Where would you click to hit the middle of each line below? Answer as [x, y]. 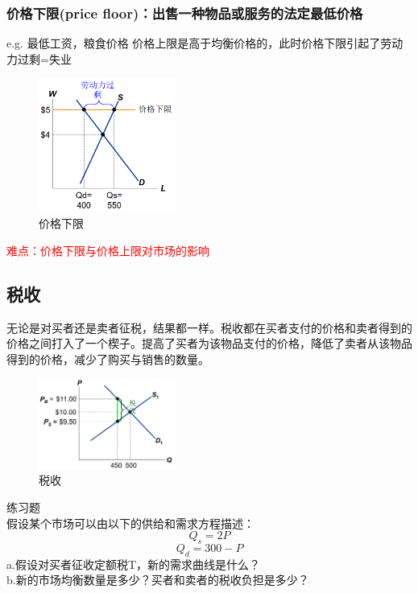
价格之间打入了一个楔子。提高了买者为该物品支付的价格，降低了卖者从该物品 [209, 343]
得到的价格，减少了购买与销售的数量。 [108, 358]
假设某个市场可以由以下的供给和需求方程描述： [130, 523]
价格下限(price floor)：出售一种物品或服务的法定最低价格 [185, 12]
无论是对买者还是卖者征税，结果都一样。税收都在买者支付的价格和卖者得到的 [209, 327]
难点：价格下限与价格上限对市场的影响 [108, 250]
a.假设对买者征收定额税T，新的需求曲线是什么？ [133, 564]
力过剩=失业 [39, 58]
